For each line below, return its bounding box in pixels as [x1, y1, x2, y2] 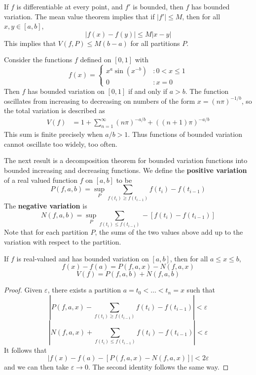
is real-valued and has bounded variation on [16, 253, 149, 263]
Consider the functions [4, 54, 73, 65]
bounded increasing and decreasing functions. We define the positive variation [4, 165, 247, 175]
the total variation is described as [4, 105, 105, 116]
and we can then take [4, 362, 69, 372]
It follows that [4, 344, 47, 355]
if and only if [128, 85, 168, 96]
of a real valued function [4, 174, 78, 185]
